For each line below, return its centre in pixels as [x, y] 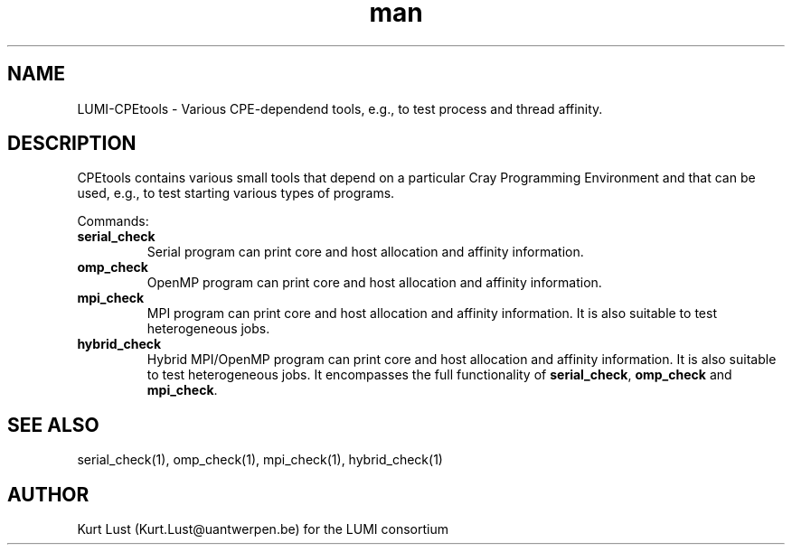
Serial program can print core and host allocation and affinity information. [365, 252]
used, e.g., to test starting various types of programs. [236, 193]
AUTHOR [48, 494]
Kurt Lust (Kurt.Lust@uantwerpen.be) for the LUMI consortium [263, 529]
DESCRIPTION [72, 144]
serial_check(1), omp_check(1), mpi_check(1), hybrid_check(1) [260, 460]
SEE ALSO [53, 425]
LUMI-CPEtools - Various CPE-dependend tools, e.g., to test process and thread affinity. [340, 108]
